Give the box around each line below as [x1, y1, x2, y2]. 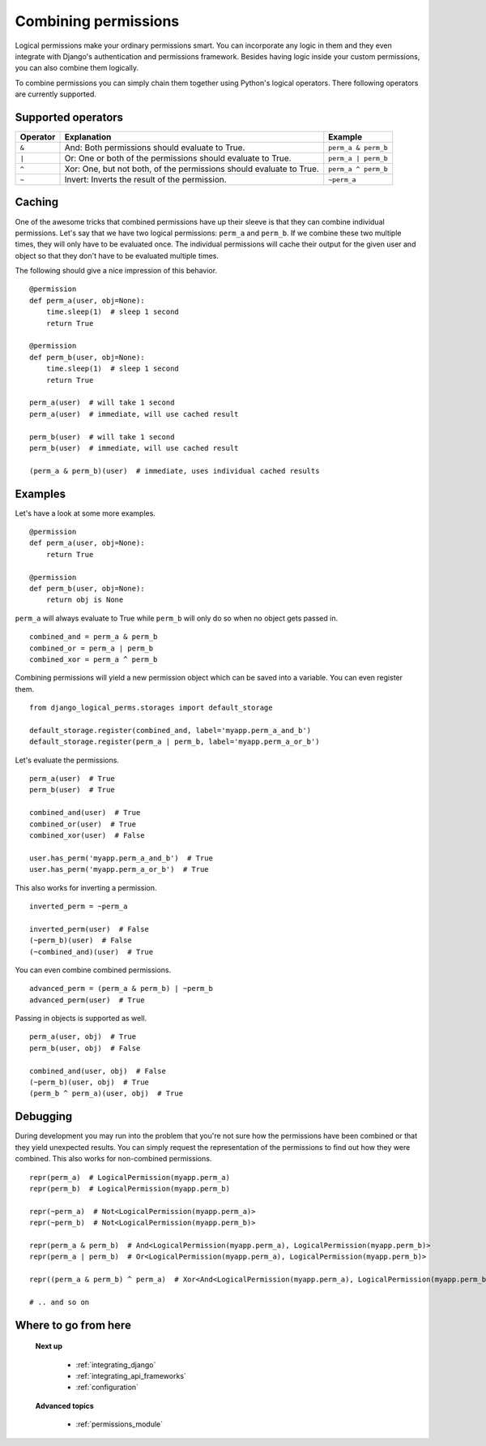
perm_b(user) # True [29, 785, 115, 795]
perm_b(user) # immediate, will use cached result [29, 443, 239, 453]
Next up [35, 1341, 63, 1351]
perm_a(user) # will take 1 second [29, 398, 175, 407]
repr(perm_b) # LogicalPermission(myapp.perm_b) [29, 1184, 231, 1193]
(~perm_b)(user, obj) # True [29, 1078, 150, 1087]
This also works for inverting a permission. [15, 882, 157, 892]
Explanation [64, 131, 112, 143]
